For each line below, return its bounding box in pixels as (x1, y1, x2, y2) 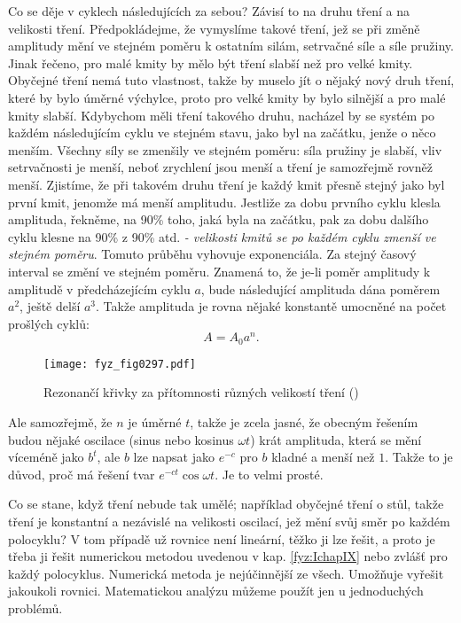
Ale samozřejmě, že (8, 413, 113, 432)
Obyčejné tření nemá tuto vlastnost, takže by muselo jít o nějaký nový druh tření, (8, 71, 455, 90)
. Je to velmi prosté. (215, 464, 324, 483)
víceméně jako (8, 448, 84, 466)
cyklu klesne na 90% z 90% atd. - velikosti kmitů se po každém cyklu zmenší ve (8, 227, 436, 245)
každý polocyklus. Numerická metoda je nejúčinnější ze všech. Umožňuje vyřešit (8, 564, 444, 582)
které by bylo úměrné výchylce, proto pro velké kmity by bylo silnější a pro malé (8, 88, 446, 106)
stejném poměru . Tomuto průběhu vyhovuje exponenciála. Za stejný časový (8, 245, 417, 263)
